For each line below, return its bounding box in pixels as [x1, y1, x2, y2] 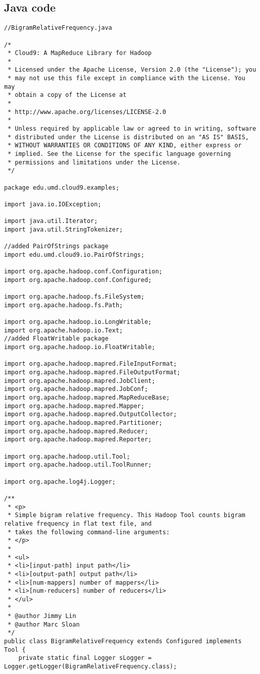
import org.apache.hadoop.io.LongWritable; [4, 318, 152, 326]
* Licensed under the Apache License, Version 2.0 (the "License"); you [8, 66, 256, 74]
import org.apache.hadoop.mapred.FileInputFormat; [4, 360, 177, 368]
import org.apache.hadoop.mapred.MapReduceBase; [4, 394, 170, 402]
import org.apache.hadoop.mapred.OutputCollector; [4, 411, 177, 418]
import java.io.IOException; [4, 200, 102, 208]
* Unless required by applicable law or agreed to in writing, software [8, 125, 256, 133]
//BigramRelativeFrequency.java [4, 24, 112, 32]
